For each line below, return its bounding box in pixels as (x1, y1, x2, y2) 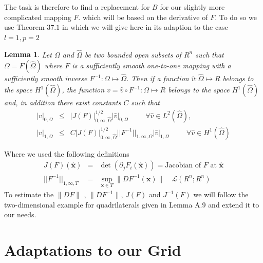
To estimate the (4, 189, 54, 200)
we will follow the (193, 189, 249, 200)
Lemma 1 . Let (4, 49, 52, 60)
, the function (62, 84, 105, 95)
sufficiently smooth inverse (4, 73, 87, 84)
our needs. (4, 209, 36, 220)
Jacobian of (165, 162, 201, 170)
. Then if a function (126, 73, 189, 84)
